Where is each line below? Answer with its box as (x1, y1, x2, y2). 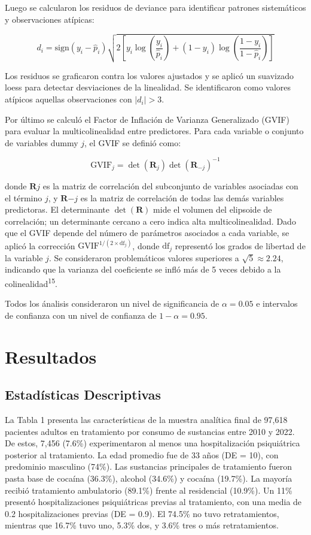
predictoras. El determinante (5, 203, 110, 216)
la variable (5, 251, 43, 264)
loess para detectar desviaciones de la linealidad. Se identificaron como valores (5, 81, 291, 93)
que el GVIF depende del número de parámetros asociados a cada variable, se (5, 226, 289, 239)
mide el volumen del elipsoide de (153, 203, 272, 216)
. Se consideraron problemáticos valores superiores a (48, 251, 239, 264)
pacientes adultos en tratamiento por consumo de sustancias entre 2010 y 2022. (5, 425, 295, 437)
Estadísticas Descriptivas (5, 385, 161, 404)
